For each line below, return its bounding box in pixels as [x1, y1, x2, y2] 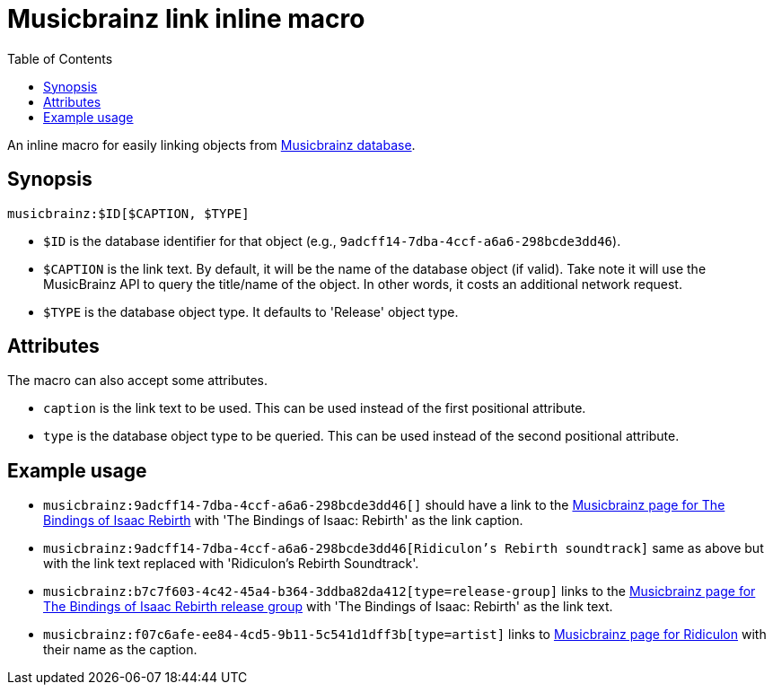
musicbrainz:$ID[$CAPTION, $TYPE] [7, 206, 250, 221]
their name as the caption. [43, 642, 198, 658]
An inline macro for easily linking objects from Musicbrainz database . [7, 136, 416, 153]
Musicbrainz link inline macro [7, 4, 365, 34]
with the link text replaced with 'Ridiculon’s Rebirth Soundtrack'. [43, 556, 419, 572]
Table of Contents [7, 50, 113, 66]
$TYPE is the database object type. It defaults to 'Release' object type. [43, 303, 459, 320]
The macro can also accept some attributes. [7, 372, 268, 389]
